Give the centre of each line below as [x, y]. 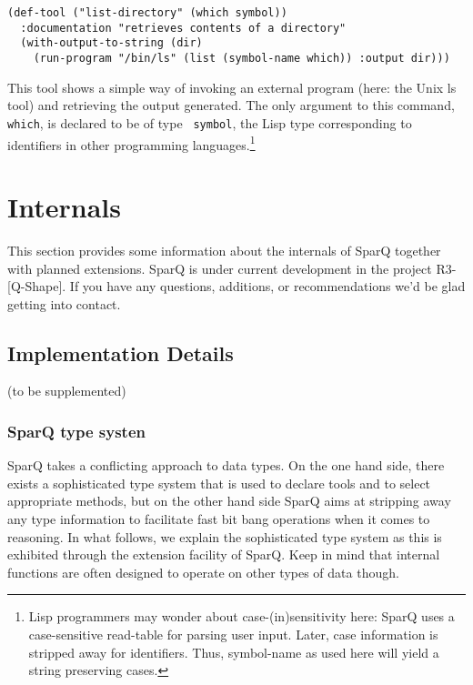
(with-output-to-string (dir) [111, 43]
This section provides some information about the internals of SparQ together [224, 250]
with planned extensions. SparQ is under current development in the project [220, 268]
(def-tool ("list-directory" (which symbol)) [147, 13]
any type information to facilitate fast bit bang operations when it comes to [219, 519]
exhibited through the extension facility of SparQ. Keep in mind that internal [224, 554]
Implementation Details [121, 353]
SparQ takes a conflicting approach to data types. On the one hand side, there [226, 465]
